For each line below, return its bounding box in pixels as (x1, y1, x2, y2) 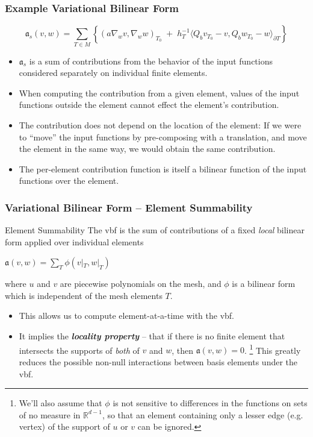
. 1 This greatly (244, 342, 301, 356)
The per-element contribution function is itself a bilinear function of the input (19, 162, 307, 175)
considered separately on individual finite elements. (19, 66, 208, 79)
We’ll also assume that (19, 397, 102, 409)
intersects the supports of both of (19, 344, 140, 356)
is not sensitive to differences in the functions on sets (113, 397, 308, 409)
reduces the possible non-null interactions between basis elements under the (19, 355, 298, 368)
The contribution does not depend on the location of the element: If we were (19, 118, 302, 131)
